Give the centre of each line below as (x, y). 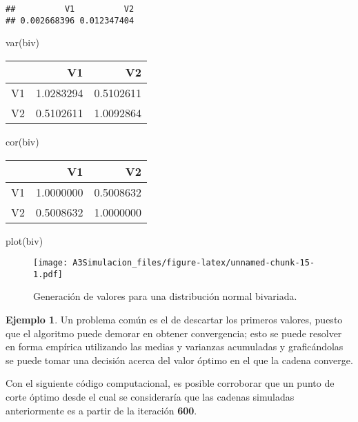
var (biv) (23, 42)
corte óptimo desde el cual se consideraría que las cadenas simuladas (150, 396)
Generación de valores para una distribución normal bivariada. (165, 296)
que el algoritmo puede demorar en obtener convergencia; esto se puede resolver (174, 333)
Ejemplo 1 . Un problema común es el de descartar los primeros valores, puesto (174, 319)
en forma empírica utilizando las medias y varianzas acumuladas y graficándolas (175, 346)
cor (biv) (22, 141)
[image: (51, 263)
